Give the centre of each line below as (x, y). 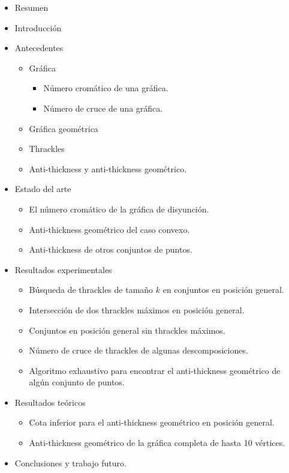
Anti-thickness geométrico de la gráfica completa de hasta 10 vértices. (157, 443)
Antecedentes (39, 48)
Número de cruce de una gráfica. (103, 108)
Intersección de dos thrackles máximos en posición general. (137, 309)
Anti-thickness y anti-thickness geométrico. (108, 168)
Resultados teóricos (50, 402)
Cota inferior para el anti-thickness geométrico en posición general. (152, 422)
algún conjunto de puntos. (77, 382)
